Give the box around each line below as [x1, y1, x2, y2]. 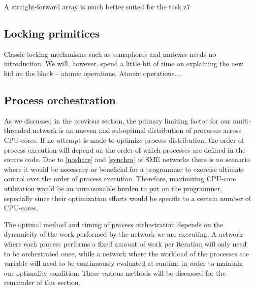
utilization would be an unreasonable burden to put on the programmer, [4, 183, 222, 193]
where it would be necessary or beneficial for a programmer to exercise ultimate [4, 164, 245, 174]
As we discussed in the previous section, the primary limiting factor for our [4, 115, 231, 125]
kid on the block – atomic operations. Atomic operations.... [4, 68, 182, 78]
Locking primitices [4, 25, 100, 41]
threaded [4, 125, 31, 135]
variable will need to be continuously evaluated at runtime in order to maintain [4, 258, 243, 268]
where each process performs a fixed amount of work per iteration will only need [4, 238, 247, 248]
